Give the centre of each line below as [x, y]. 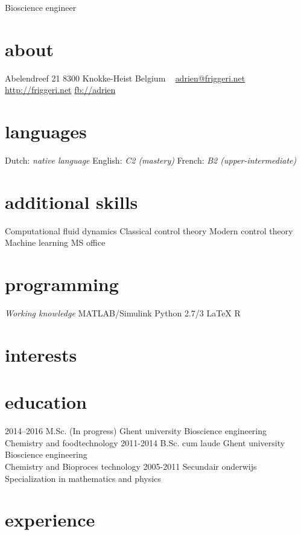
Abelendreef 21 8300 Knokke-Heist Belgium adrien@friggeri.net [125, 78]
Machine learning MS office [55, 242]
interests [41, 354]
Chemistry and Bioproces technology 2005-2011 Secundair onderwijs [131, 466]
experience [50, 520]
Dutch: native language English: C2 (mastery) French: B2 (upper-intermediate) [151, 160]
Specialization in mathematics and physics [83, 478]
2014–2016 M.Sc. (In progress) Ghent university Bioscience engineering [136, 431]
